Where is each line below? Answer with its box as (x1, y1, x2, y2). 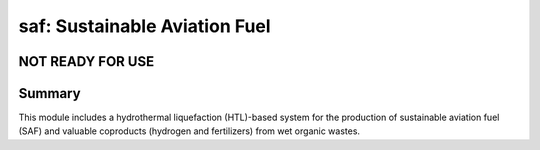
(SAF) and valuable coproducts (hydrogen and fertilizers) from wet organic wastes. (18, 125, 360, 137)
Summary (18, 85, 81, 102)
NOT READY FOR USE (18, 53, 155, 70)
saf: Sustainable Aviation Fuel (18, 15, 271, 37)
